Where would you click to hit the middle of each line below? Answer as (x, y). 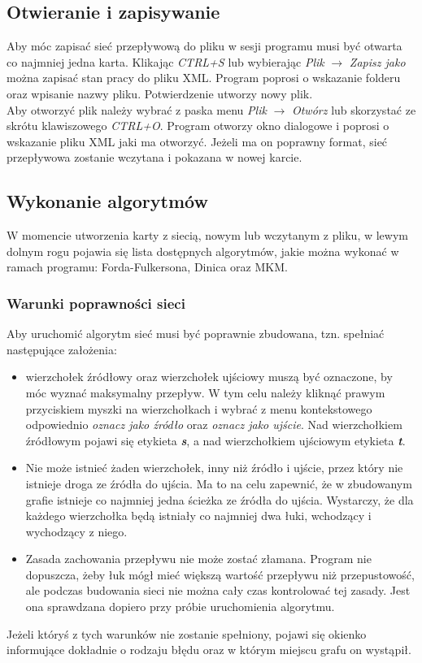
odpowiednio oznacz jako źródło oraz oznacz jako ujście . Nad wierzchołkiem (214, 425)
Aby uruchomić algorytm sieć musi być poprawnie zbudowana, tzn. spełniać (196, 334)
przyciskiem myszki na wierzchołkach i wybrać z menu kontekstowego (199, 408)
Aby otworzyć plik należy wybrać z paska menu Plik (137, 109)
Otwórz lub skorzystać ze (354, 109)
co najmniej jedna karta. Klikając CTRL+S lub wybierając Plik (165, 61)
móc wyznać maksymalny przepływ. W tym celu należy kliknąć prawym (205, 392)
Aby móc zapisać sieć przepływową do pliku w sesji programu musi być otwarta (204, 46)
